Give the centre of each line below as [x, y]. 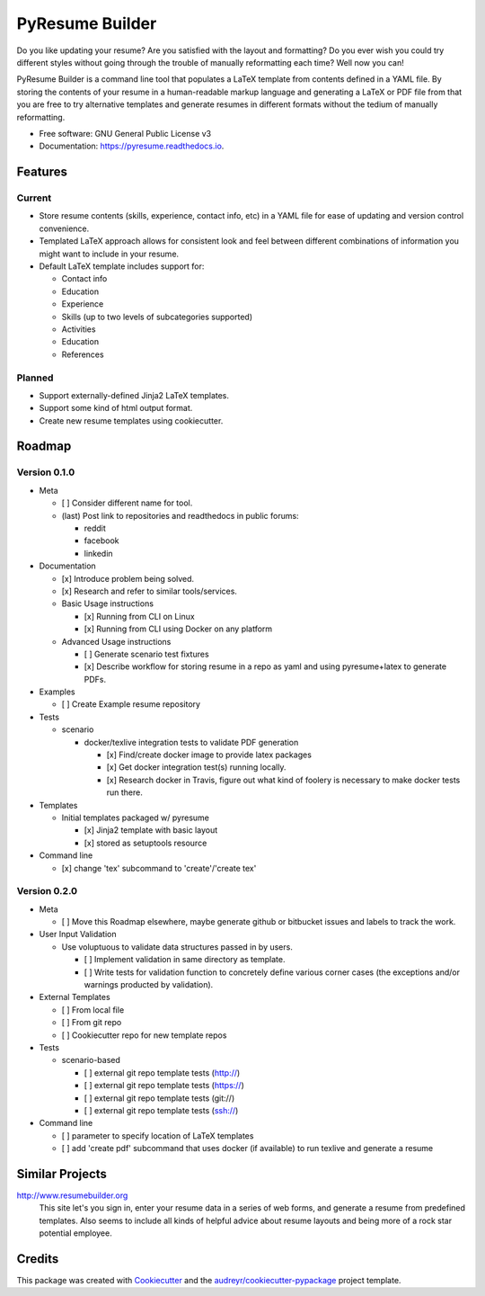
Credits [38, 1259]
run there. [125, 792]
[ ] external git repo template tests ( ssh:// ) [161, 1110]
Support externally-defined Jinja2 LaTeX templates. [134, 395]
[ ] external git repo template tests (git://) [159, 1098]
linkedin [98, 553]
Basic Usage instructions [108, 603]
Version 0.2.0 [47, 891]
